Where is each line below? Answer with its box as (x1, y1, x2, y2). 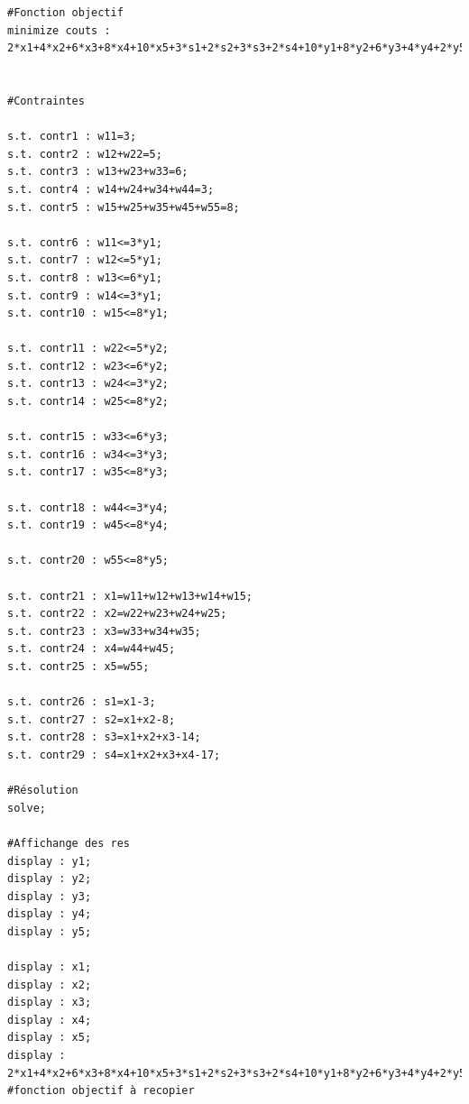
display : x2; (7, 978, 92, 991)
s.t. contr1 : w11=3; (7, 130, 137, 143)
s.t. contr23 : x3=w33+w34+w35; (7, 624, 201, 638)
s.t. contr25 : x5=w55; (7, 659, 150, 673)
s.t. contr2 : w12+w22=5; (7, 147, 162, 161)
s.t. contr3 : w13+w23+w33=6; (7, 165, 189, 179)
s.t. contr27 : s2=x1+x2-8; (7, 713, 176, 726)
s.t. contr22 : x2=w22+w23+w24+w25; (7, 607, 227, 621)
